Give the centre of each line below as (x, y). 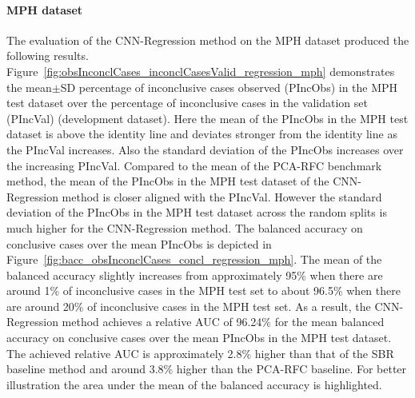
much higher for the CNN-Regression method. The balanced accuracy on (185, 227)
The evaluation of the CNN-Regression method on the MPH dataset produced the (208, 40)
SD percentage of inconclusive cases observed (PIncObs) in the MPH (229, 87)
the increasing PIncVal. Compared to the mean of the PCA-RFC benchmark (194, 165)
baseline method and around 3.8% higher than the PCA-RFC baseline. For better (207, 369)
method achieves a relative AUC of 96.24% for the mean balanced (223, 322)
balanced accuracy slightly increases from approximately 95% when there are (195, 275)
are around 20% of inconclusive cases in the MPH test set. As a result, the (189, 306)
